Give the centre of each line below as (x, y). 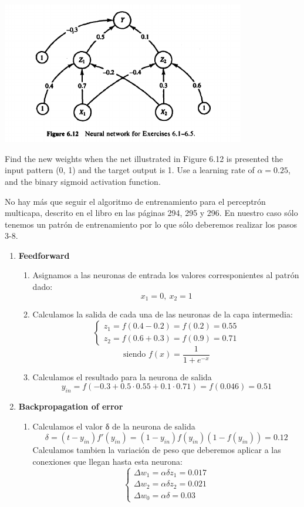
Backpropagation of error (71, 406)
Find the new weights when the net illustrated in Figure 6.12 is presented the (144, 158)
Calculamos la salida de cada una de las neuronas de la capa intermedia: (163, 314)
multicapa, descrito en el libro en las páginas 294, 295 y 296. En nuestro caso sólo (151, 213)
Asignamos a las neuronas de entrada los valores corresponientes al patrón (166, 275)
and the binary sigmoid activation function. (83, 181)
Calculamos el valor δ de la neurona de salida (114, 426)
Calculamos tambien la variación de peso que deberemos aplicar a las (157, 450)
